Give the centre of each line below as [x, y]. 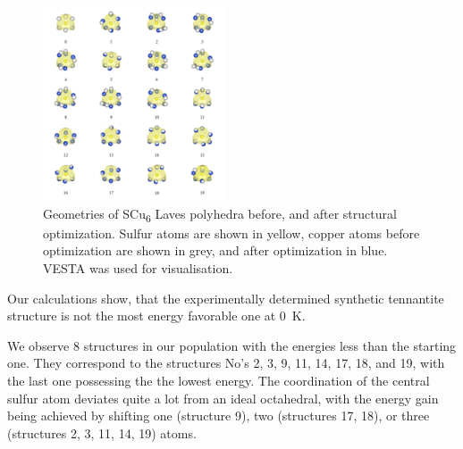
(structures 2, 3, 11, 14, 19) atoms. [102, 432]
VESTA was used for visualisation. [138, 267]
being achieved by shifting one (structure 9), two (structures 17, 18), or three [219, 416]
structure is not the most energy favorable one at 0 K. [156, 316]
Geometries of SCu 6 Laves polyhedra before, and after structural [220, 214]
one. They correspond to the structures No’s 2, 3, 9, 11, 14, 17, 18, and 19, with [226, 363]
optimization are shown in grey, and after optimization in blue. [215, 250]
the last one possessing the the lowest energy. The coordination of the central [219, 380]
